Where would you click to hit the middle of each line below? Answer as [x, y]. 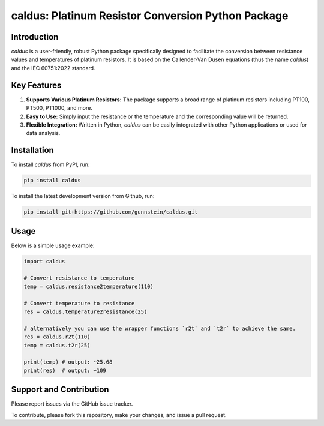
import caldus [44, 261]
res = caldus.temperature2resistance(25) [85, 312]
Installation [32, 150]
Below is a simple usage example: [53, 245]
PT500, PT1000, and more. [59, 108]
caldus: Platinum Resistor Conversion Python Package [150, 16]
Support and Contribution [60, 390]
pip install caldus [52, 181]
